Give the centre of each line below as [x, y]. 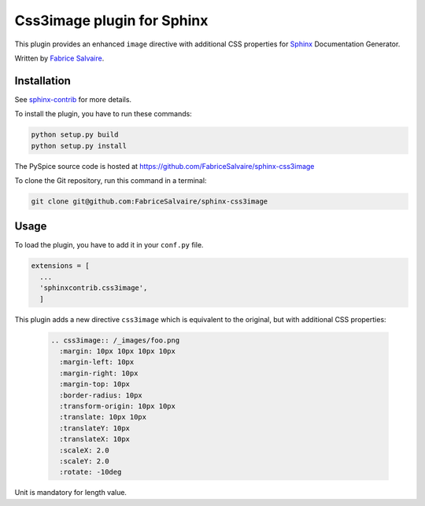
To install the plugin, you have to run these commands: [103, 114]
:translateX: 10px [94, 439]
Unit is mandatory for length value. [71, 493]
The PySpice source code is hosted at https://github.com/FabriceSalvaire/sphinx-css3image [164, 166]
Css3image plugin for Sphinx [111, 20]
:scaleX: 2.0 [84, 450]
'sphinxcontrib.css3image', [94, 288]
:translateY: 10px [94, 428]
